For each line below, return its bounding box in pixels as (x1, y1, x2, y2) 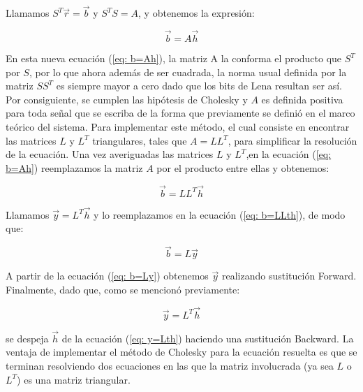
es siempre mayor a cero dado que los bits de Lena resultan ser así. (56, 78, 342, 93)
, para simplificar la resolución (228, 133, 357, 147)
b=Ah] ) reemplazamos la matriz (6, 160, 143, 175)
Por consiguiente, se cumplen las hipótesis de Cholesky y (6, 92, 248, 106)
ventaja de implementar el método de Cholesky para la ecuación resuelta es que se (6, 344, 357, 359)
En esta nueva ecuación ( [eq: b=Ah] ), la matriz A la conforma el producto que (6, 51, 342, 66)
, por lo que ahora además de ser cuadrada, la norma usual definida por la (29, 64, 347, 79)
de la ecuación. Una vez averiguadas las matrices (6, 147, 214, 161)
